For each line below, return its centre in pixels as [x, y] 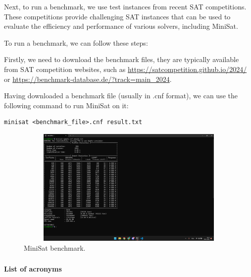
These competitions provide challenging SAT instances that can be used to [117, 16]
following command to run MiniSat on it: [66, 105]
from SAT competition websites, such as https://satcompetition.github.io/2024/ [125, 69]
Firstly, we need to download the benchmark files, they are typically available [122, 59]
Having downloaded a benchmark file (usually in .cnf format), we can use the [121, 96]
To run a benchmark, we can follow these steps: [76, 42]
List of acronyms [33, 269]
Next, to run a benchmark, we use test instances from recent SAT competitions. [125, 6]
